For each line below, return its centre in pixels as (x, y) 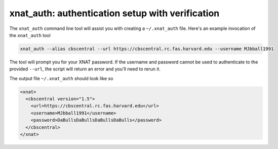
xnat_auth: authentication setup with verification (114, 13)
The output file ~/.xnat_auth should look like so (61, 78)
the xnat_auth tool (30, 35)
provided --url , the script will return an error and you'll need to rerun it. (85, 69)
